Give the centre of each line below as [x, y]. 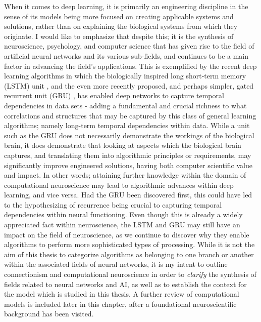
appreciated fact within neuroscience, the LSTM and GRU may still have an [122, 225]
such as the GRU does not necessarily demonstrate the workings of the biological [129, 135]
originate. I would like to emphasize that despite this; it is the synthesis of [119, 36]
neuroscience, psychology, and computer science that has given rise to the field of [129, 46]
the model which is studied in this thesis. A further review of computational [122, 294]
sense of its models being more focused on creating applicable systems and [119, 16]
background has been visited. [49, 314]
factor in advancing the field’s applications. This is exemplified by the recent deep [130, 66]
